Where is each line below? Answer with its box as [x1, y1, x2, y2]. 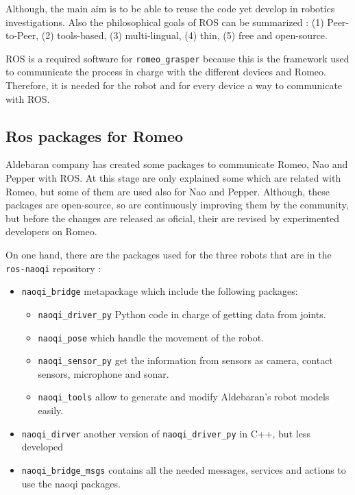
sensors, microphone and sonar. [38, 366, 169, 381]
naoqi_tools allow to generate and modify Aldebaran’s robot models [38, 389, 330, 404]
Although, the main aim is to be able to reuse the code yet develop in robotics [5, 1, 335, 15]
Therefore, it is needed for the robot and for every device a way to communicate [5, 78, 343, 93]
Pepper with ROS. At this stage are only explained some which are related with [5, 171, 341, 185]
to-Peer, [5, 28, 39, 43]
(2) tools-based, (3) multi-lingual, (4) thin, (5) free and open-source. [41, 28, 328, 43]
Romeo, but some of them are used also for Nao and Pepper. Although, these [5, 184, 330, 198]
